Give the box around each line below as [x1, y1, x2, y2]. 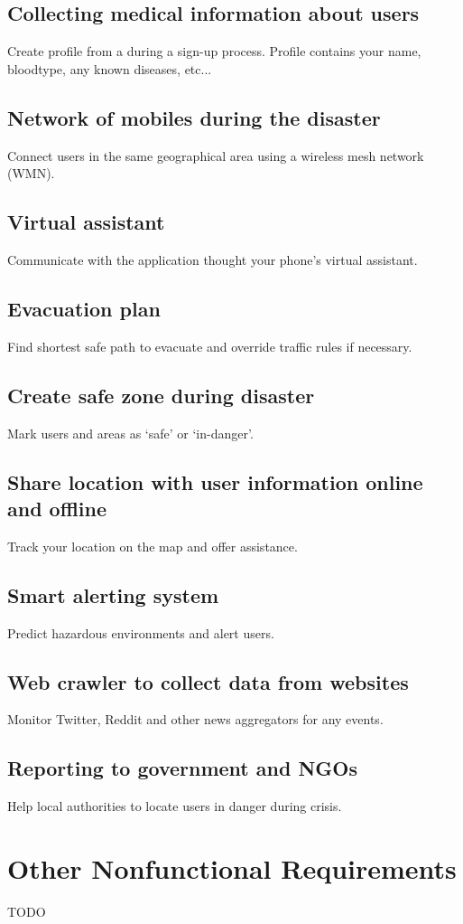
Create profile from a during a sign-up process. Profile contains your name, [7, 42, 421, 61]
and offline [7, 494, 106, 522]
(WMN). [7, 164, 55, 183]
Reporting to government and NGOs [7, 754, 357, 782]
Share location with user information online [7, 467, 423, 495]
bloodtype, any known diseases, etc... [7, 59, 212, 78]
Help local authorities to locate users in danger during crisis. [7, 797, 342, 816]
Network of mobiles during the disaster [7, 103, 381, 131]
